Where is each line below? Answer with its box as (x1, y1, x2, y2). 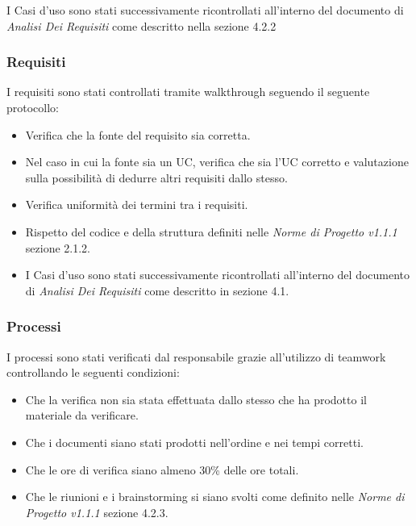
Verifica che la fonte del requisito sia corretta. (25, 126, 251, 143)
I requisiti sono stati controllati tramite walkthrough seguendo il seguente (6, 83, 370, 100)
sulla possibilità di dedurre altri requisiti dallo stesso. (25, 169, 288, 186)
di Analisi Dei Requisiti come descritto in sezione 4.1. (25, 282, 289, 298)
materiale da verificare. (25, 407, 139, 424)
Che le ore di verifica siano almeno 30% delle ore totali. (25, 461, 299, 478)
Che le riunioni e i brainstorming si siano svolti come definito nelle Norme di (25, 488, 405, 505)
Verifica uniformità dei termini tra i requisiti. (25, 196, 248, 213)
